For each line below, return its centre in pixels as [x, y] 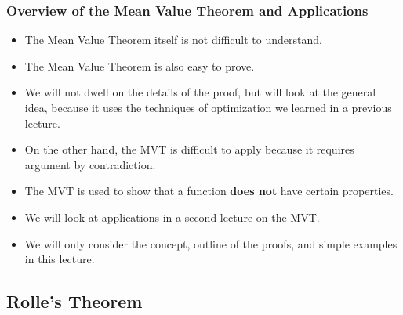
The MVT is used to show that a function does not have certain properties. [209, 191]
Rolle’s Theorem [74, 301]
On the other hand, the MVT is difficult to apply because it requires [189, 149]
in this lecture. [60, 259]
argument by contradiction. [90, 164]
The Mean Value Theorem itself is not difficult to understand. [173, 40]
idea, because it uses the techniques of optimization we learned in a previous [208, 107]
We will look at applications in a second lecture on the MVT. [172, 217]
